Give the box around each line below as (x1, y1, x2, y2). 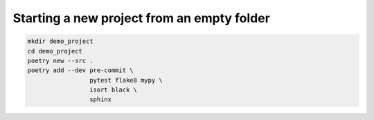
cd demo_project (27, 47, 83, 55)
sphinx (89, 96, 112, 103)
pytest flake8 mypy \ (89, 76, 163, 84)
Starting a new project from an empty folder (12, 10, 270, 26)
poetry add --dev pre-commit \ (27, 67, 134, 74)
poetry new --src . (27, 56, 93, 65)
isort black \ (89, 86, 138, 94)
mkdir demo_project (27, 37, 93, 45)
